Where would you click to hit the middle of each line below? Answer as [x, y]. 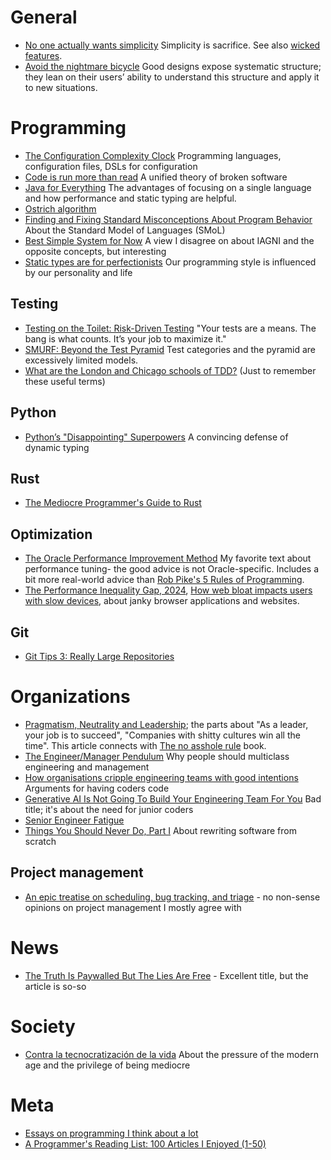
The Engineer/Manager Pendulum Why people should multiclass [157, 756]
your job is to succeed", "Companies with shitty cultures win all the [162, 735]
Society [43, 1026]
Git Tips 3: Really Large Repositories [99, 656]
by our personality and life [78, 272]
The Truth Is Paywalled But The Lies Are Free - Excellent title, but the [166, 975]
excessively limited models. [81, 360]
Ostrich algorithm [60, 208]
